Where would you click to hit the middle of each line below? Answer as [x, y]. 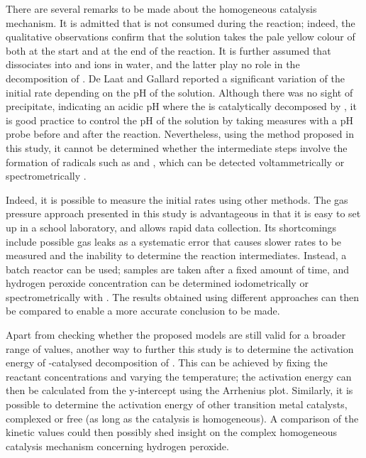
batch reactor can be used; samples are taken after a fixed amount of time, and [178, 269]
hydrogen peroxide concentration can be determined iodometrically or [157, 283]
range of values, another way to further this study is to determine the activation [180, 348]
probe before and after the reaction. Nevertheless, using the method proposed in [180, 134]
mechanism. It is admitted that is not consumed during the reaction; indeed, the [181, 22]
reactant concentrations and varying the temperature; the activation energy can [179, 376]
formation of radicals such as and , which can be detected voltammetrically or [175, 162]
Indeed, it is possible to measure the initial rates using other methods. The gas [177, 199]
